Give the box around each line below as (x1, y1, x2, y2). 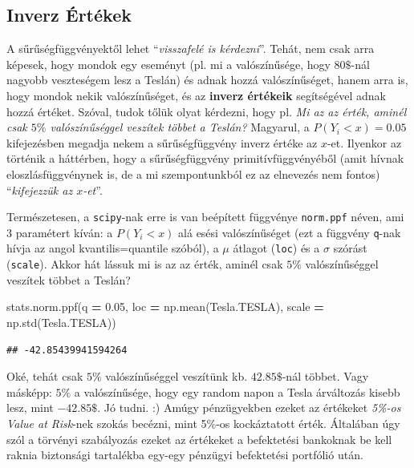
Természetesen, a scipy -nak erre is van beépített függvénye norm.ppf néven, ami (6, 208, 404, 225)
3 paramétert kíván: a (6, 224, 113, 240)
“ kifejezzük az (6, 181, 73, 198)
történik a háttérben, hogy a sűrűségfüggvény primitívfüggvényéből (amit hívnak (6, 150, 404, 167)
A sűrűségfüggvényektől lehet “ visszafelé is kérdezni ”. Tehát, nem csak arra (6, 40, 375, 57)
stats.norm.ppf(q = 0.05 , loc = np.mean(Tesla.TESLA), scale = (6, 298, 324, 315)
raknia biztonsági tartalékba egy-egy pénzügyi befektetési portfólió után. (6, 446, 363, 463)
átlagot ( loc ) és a (233, 240, 320, 256)
